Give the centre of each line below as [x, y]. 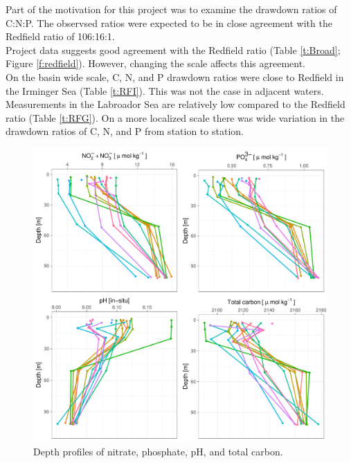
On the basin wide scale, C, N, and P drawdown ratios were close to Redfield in [175, 76]
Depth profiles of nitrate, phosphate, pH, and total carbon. [158, 451]
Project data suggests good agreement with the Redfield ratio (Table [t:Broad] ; [173, 49]
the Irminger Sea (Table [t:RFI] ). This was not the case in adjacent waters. [165, 90]
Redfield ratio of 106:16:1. [60, 36]
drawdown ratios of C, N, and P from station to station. [125, 131]
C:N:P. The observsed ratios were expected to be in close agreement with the [169, 22]
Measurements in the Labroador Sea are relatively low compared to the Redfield [175, 104]
